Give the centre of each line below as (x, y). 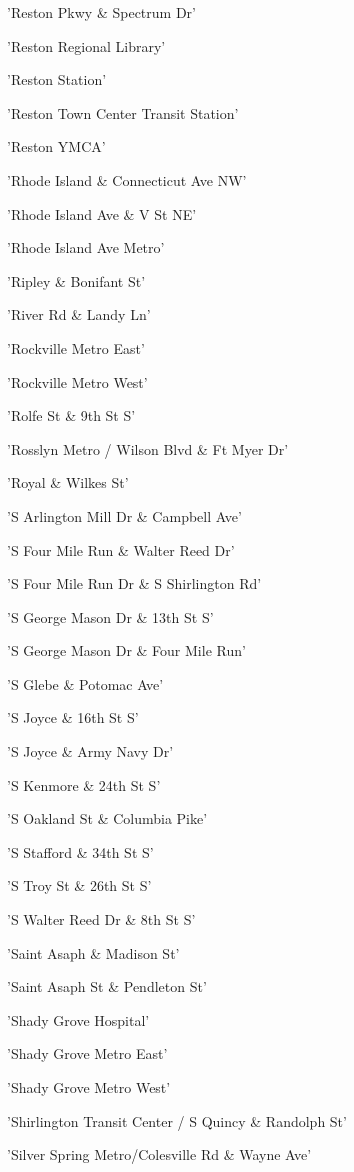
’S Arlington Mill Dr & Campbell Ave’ (124, 515)
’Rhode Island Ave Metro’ (86, 247)
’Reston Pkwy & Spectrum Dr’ (101, 12)
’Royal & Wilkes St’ (68, 482)
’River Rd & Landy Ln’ (79, 314)
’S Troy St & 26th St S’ (79, 885)
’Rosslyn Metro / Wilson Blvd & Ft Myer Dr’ (148, 448)
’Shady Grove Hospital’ (78, 1019)
